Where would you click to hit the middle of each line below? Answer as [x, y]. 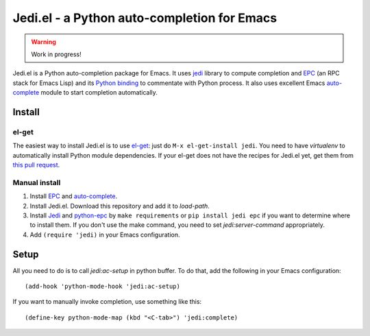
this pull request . [36, 165]
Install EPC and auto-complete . [74, 196]
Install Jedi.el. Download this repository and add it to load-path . [120, 206]
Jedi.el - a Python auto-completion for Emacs [145, 18]
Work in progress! [56, 54]
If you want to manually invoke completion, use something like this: [107, 302]
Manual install [37, 182]
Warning [44, 42]
